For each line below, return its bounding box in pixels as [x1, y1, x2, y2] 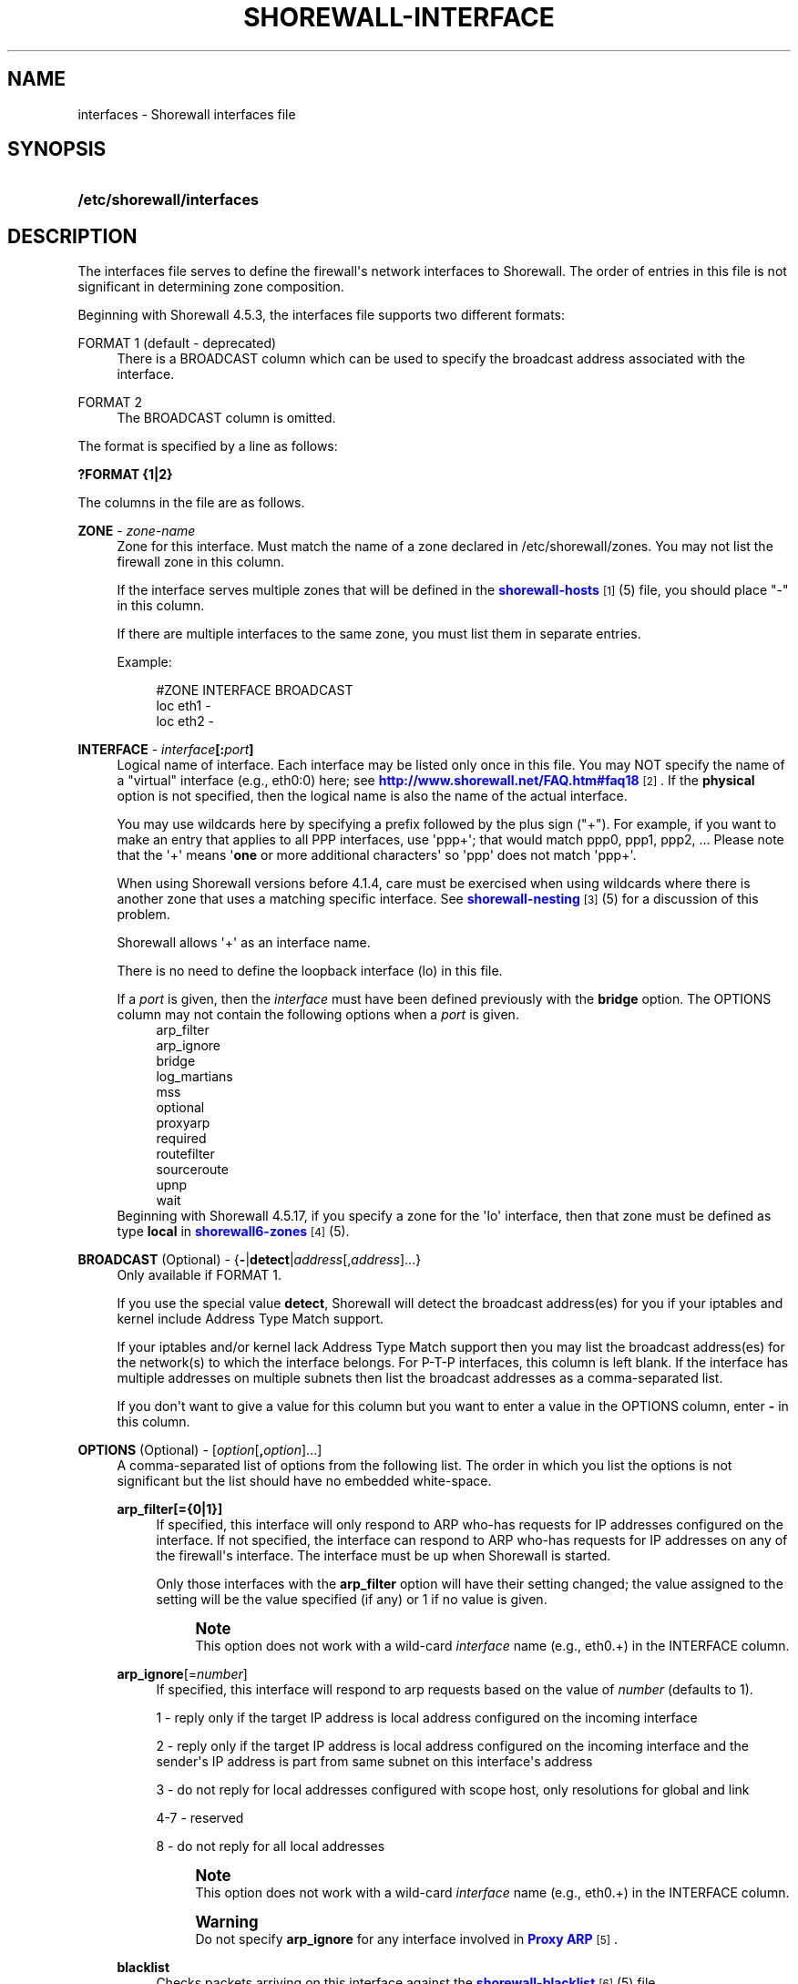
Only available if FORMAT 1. [117, 1267, 281, 1283]
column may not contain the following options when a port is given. [117, 1007, 519, 1023]
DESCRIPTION [7, 224, 138, 248]
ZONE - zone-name [77, 523, 196, 539]
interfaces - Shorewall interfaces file [77, 106, 296, 122]
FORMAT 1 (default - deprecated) [77, 335, 277, 352]
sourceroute [156, 1161, 229, 1178]
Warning [195, 1913, 259, 1932]
